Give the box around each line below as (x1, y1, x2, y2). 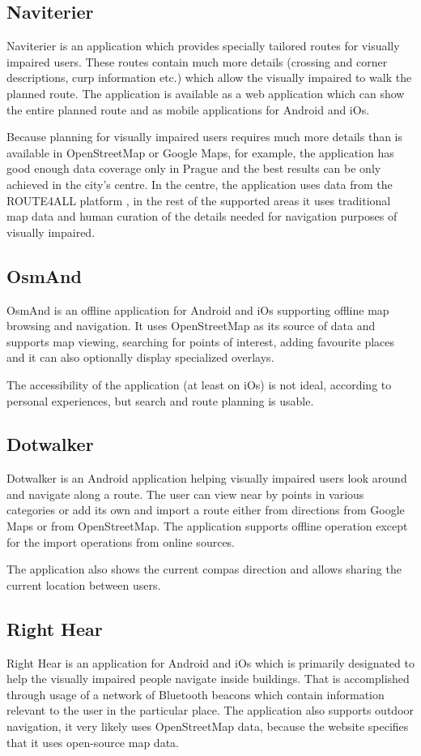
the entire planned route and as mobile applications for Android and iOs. (6, 101, 370, 118)
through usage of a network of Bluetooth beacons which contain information (6, 685, 385, 702)
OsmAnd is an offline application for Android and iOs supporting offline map (6, 301, 389, 318)
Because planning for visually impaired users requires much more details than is (6, 128, 403, 145)
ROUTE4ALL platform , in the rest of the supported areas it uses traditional (6, 191, 391, 208)
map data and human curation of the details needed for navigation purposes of (6, 208, 398, 225)
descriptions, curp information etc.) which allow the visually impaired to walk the (6, 69, 412, 86)
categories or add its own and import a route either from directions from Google (6, 501, 405, 518)
